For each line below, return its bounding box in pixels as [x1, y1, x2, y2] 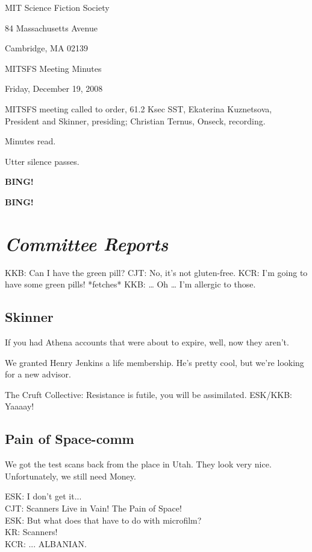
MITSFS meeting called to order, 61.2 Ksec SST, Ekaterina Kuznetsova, [5, 102, 272, 115]
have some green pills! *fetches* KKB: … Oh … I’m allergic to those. [5, 278, 256, 290]
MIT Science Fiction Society [5, 1, 110, 13]
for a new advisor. [5, 368, 71, 380]
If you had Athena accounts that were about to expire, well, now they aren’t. [5, 336, 289, 348]
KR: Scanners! [5, 525, 58, 538]
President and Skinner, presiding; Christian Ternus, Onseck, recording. [5, 114, 266, 127]
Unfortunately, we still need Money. [5, 469, 136, 482]
